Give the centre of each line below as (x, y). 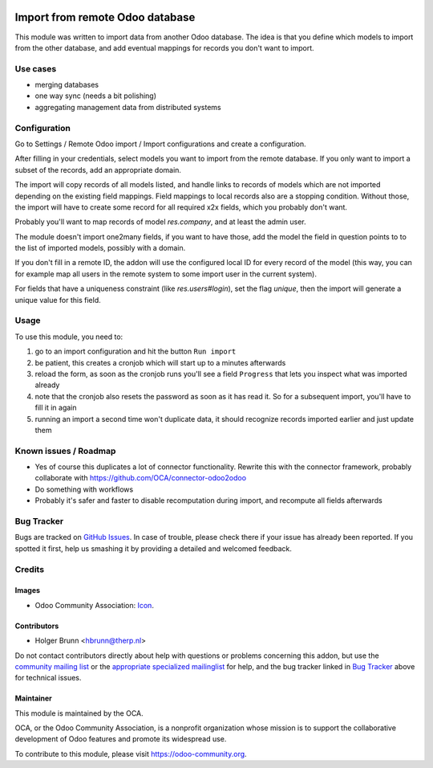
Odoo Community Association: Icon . (94, 605)
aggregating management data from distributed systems (128, 107)
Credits (29, 569)
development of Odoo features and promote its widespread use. (121, 739)
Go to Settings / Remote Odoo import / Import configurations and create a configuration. (160, 144)
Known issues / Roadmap (65, 451)
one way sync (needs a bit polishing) (95, 96)
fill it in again (56, 408)
